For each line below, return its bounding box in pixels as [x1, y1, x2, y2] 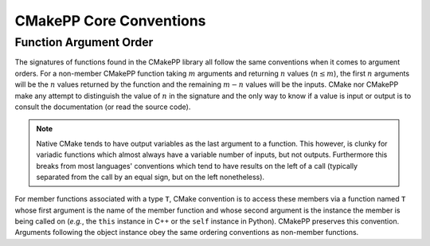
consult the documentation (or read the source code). [14, 102, 191, 111]
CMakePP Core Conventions [14, 12, 206, 29]
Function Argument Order [14, 35, 154, 49]
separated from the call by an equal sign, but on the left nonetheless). [36, 172, 265, 182]
